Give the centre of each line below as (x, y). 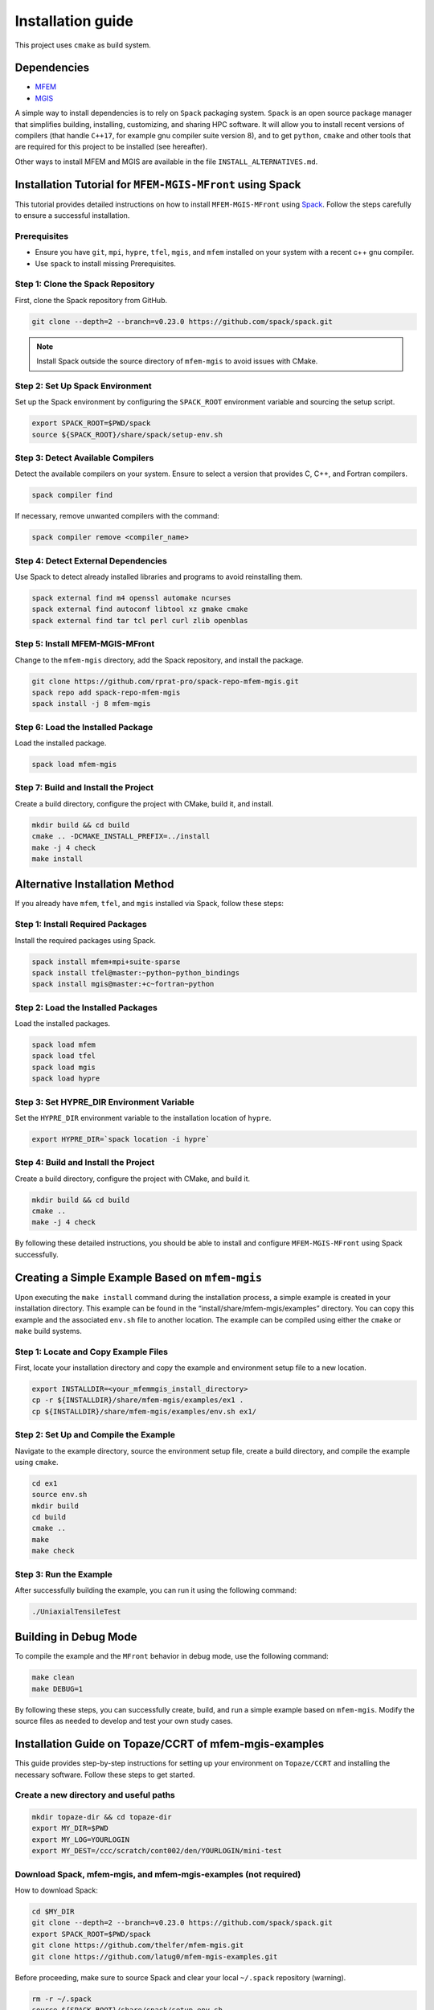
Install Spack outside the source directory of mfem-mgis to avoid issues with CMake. (177, 361)
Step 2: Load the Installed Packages (86, 1007)
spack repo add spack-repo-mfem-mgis (106, 692)
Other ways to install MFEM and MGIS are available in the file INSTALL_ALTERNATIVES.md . (166, 162)
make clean (53, 1678)
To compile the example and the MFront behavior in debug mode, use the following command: (172, 1656)
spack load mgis (64, 1067)
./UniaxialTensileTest (76, 1611)
